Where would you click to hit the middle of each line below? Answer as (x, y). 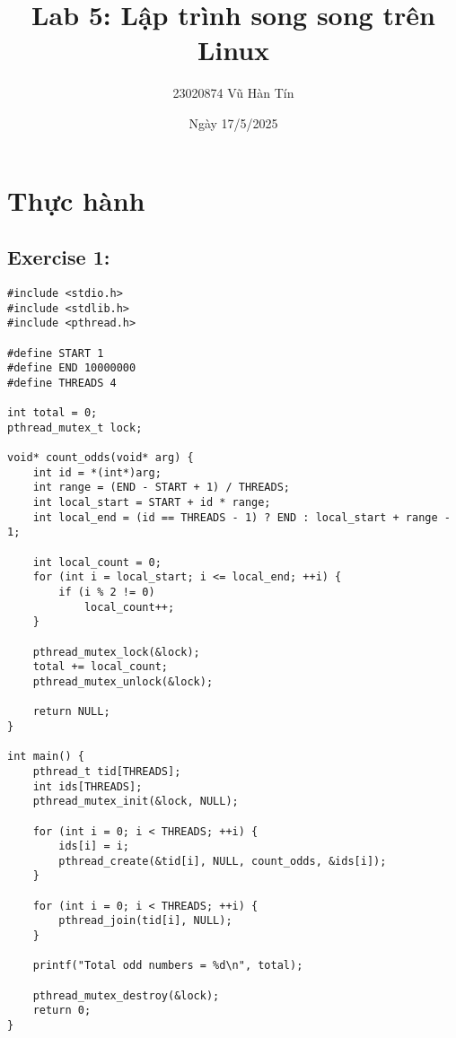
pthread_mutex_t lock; (75, 427)
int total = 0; (53, 413)
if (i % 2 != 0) (107, 593)
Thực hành (76, 200)
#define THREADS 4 (62, 383)
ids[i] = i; (94, 846)
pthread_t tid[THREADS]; (107, 771)
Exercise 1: (59, 257)
